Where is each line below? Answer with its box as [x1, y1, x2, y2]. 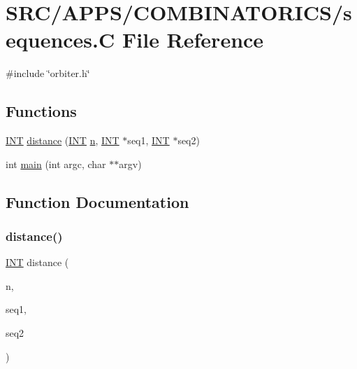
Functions [6, 100, 77, 122]
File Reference [122, 25, 264, 54]
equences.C [6, 25, 115, 54]
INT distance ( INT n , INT [6, 133, 119, 148]
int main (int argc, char [6, 156, 106, 171]
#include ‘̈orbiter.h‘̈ [6, 66, 90, 81]
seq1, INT [127, 133, 170, 148]
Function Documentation [6, 190, 189, 212]
